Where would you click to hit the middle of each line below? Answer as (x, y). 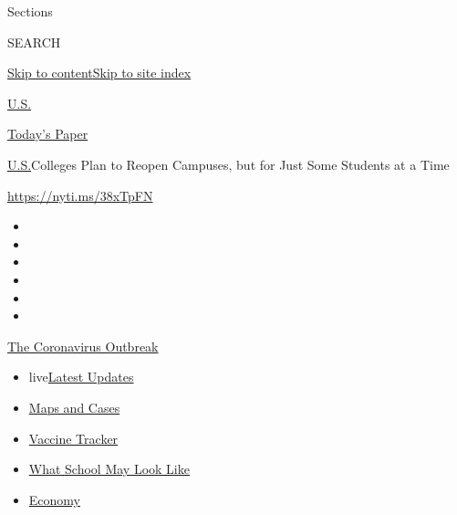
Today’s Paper (48, 134)
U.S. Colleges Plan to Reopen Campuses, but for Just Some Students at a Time (228, 164)
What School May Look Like (109, 469)
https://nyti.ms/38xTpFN (80, 195)
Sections (30, 11)
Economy (54, 499)
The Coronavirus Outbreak (83, 346)
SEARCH (34, 42)
